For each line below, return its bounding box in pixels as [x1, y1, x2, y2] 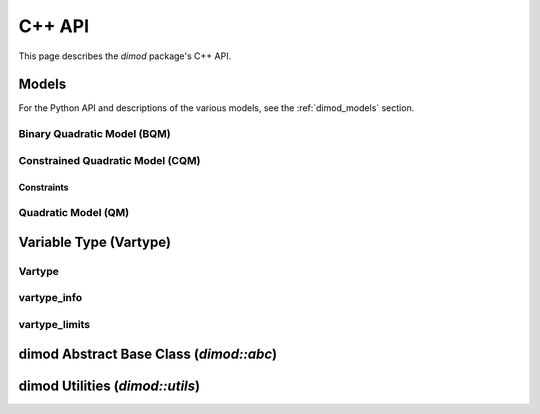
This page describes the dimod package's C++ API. [18, 50, 232, 62]
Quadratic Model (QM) [18, 206, 130, 220]
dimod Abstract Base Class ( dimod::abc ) [18, 345, 278, 362]
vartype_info [18, 291, 83, 305]
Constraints [18, 181, 69, 193]
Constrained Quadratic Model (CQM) [18, 153, 201, 167]
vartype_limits [18, 318, 90, 332]
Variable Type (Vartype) [18, 233, 172, 250]
